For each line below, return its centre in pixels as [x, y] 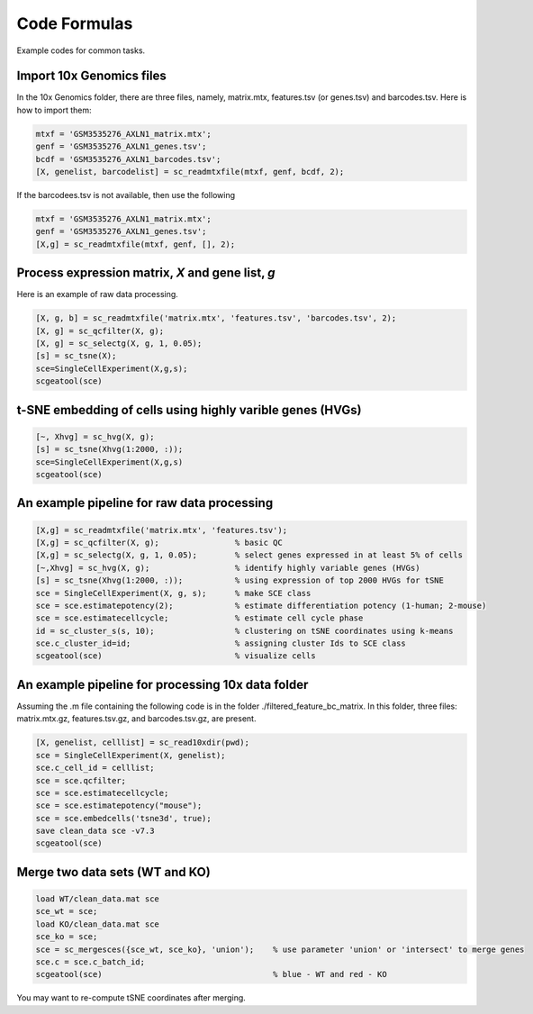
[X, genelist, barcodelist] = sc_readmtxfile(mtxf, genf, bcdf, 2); [190, 172]
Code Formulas [75, 23]
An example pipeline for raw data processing [145, 503]
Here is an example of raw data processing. [98, 294]
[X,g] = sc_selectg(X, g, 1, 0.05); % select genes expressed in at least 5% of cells [249, 555]
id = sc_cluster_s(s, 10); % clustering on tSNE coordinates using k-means [244, 631]
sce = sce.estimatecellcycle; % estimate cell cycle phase [199, 618]
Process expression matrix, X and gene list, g [146, 273]
